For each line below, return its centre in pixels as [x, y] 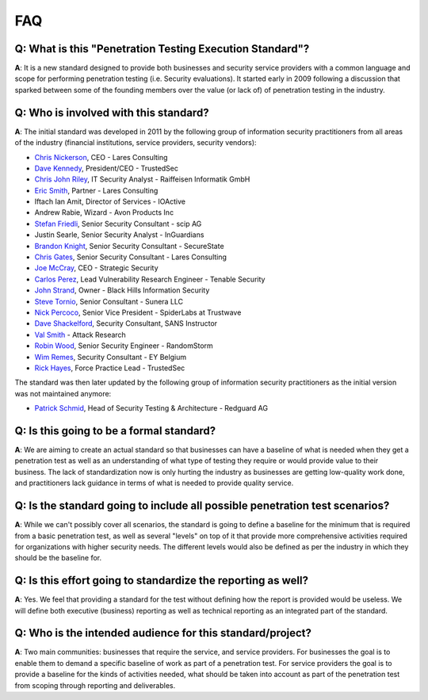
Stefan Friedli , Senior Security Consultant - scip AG [118, 224]
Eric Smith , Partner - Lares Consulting [96, 190]
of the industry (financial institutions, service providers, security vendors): [136, 143]
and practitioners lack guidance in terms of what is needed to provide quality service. [154, 483]
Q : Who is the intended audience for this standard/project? [163, 633]
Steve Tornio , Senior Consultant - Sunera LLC [109, 301]
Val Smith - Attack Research [80, 335]
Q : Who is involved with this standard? [112, 112]
